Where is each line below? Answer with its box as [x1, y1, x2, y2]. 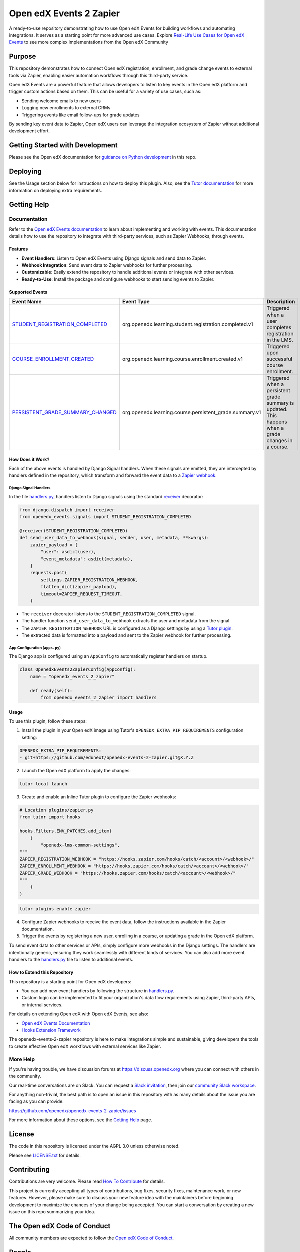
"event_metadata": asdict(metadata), [40, 556, 133, 562]
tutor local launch [19, 781, 67, 787]
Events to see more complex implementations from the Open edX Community [9, 39, 168, 45]
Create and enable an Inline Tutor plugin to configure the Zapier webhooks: [21, 794, 177, 800]
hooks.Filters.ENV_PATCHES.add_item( [19, 828, 112, 834]
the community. [9, 1073, 41, 1079]
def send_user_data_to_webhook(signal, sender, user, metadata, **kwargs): [19, 535, 210, 541]
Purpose [9, 52, 36, 61]
